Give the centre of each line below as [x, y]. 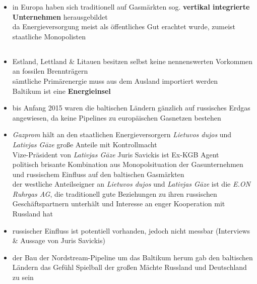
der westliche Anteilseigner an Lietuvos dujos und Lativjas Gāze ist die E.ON [131, 184]
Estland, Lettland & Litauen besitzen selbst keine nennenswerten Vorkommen [133, 61]
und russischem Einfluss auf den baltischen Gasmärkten [98, 174]
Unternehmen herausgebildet [60, 16]
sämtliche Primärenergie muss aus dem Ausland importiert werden [115, 80]
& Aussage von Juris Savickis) [59, 240]
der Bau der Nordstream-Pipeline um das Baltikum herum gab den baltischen [133, 257]
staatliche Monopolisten [49, 36]
